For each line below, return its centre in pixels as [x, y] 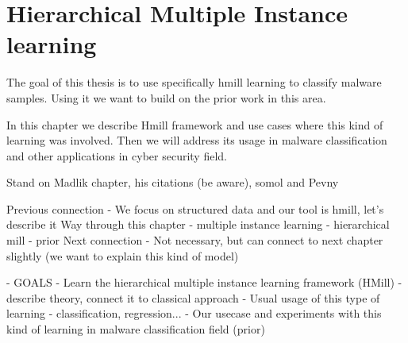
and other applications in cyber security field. [117, 155]
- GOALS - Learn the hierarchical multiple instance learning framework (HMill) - [204, 282]
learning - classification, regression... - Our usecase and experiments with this [194, 313]
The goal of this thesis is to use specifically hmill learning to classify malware [194, 82]
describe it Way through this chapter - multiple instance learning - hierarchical [198, 224]
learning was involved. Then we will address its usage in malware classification [197, 140]
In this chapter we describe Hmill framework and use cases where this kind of [195, 124]
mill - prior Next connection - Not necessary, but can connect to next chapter [195, 240]
